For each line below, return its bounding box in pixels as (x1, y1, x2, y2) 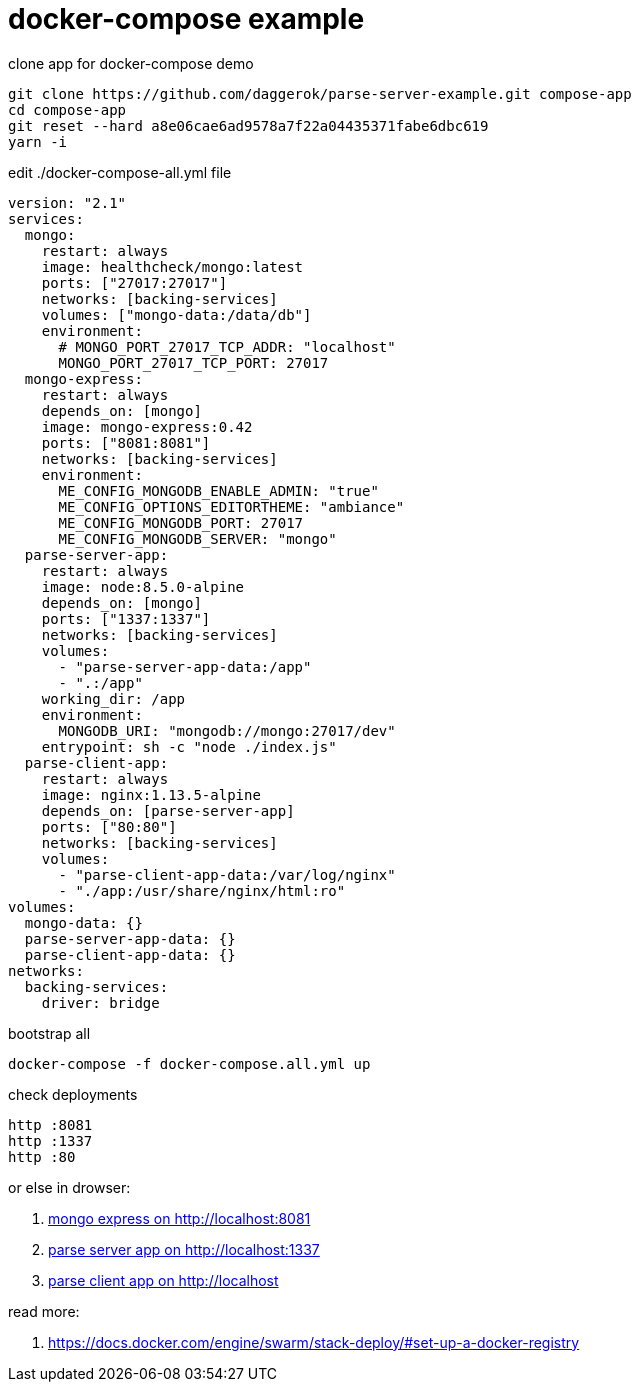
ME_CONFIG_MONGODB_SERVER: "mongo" (58, 530, 337, 547)
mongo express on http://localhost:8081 (48, 1209, 311, 1227)
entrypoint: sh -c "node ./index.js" (41, 738, 337, 755)
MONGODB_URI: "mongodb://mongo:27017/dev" (58, 722, 396, 739)
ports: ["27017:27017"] (41, 274, 228, 291)
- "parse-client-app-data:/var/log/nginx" (58, 866, 396, 883)
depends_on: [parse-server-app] (41, 802, 295, 819)
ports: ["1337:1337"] (41, 610, 211, 627)
